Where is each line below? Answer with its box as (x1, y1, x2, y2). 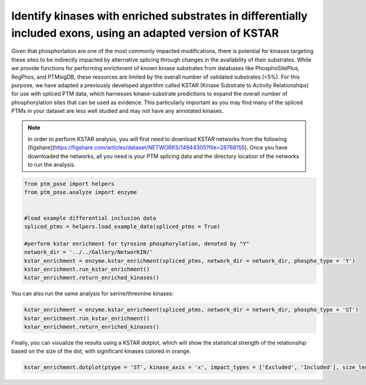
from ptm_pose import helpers (24, 181, 115, 187)
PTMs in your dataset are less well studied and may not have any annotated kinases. (11, 107, 224, 115)
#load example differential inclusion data (24, 214, 157, 221)
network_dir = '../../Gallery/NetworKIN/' (24, 249, 153, 256)
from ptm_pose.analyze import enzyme (24, 189, 137, 196)
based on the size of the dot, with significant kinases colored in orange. (11, 348, 192, 355)
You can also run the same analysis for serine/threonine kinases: (11, 290, 174, 297)
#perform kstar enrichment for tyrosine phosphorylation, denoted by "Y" (24, 240, 249, 247)
